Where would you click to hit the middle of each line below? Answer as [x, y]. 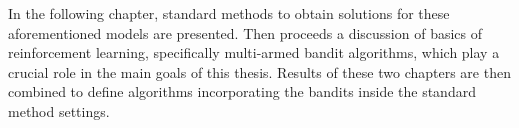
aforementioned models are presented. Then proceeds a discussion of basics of [245, 32]
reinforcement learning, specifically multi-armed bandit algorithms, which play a [254, 52]
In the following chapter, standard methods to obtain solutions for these [229, 13]
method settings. [59, 110]
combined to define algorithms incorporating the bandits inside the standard [242, 91]
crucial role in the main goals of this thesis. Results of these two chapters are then [259, 71]
